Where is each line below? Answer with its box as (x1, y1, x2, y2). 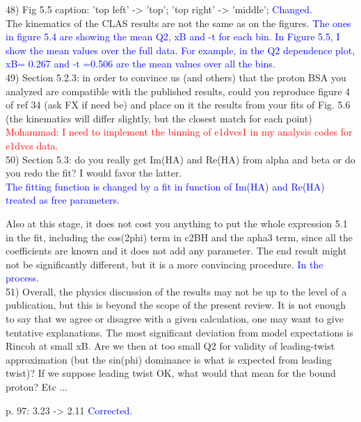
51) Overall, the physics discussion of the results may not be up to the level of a (6, 284, 347, 298)
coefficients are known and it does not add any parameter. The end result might (6, 243, 347, 258)
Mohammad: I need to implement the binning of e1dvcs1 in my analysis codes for (6, 124, 353, 139)
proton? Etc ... (6, 380, 68, 394)
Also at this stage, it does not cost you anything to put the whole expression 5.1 (6, 216, 348, 230)
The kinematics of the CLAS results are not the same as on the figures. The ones (6, 15, 351, 30)
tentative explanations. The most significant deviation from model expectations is (6, 325, 353, 339)
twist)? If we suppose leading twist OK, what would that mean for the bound (6, 366, 336, 380)
